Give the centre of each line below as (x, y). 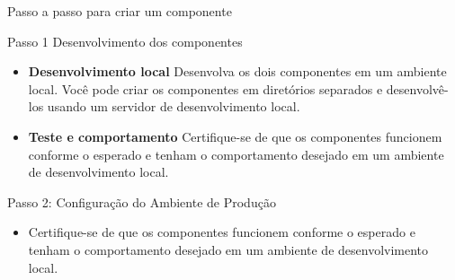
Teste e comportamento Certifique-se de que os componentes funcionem (235, 136)
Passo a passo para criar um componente (120, 11)
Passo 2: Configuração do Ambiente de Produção (142, 201)
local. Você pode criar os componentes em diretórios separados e (205, 88)
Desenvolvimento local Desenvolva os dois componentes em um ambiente (237, 71)
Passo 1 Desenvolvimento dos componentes (125, 41)
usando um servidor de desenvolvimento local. (174, 106)
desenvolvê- (417, 88)
